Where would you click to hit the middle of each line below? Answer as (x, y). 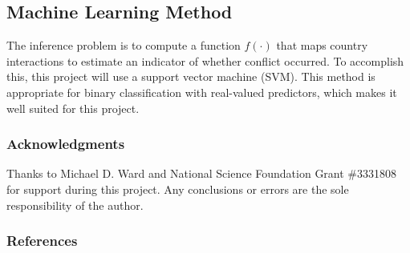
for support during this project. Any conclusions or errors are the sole (178, 189)
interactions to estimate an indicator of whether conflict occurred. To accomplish (205, 60)
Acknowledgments (66, 144)
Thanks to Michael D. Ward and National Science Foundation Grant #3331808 (202, 173)
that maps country (322, 45)
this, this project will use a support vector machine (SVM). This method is (191, 76)
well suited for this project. (73, 108)
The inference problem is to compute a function (124, 45)
